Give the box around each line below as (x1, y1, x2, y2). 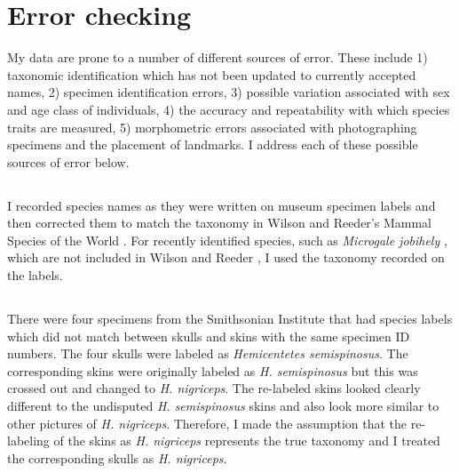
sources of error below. (7, 152, 130, 171)
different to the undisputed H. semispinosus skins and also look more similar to (7, 397, 439, 414)
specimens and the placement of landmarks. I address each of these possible (7, 135, 418, 154)
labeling (7, 431, 50, 450)
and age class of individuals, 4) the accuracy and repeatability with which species (7, 100, 450, 118)
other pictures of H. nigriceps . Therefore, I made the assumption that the (7, 413, 408, 432)
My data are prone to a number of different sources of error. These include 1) (7, 48, 428, 67)
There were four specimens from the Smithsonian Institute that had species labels (7, 309, 453, 328)
